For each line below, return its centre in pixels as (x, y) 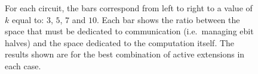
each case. (23, 65)
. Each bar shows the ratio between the (168, 19)
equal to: (28, 19)
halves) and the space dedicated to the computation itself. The (120, 42)
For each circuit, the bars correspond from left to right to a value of (129, 8)
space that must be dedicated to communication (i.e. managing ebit (129, 31)
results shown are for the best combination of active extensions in (125, 54)
